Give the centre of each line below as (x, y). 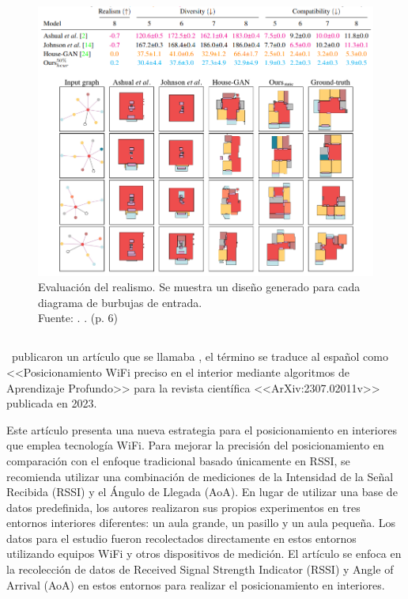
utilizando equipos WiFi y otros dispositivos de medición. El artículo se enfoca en (204, 554)
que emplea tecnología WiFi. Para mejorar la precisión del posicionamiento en (195, 445)
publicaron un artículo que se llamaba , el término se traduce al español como (200, 356)
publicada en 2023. (52, 403)
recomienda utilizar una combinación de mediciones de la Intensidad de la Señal (200, 476)
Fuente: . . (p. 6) (78, 318)
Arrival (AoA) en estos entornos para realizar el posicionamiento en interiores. (196, 584)
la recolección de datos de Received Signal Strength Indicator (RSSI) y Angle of (200, 569)
